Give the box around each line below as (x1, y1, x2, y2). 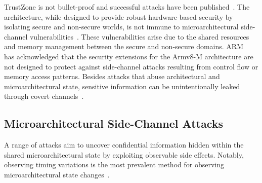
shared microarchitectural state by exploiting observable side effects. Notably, (4, 149, 244, 160)
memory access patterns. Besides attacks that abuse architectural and (4, 71, 220, 82)
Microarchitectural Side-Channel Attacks (4, 116, 224, 131)
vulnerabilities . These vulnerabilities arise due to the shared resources (29, 31, 249, 42)
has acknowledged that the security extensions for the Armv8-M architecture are (4, 51, 253, 61)
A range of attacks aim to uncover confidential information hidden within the (4, 139, 244, 150)
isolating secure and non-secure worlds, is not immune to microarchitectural (4, 21, 239, 32)
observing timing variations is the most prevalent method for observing (4, 159, 224, 170)
